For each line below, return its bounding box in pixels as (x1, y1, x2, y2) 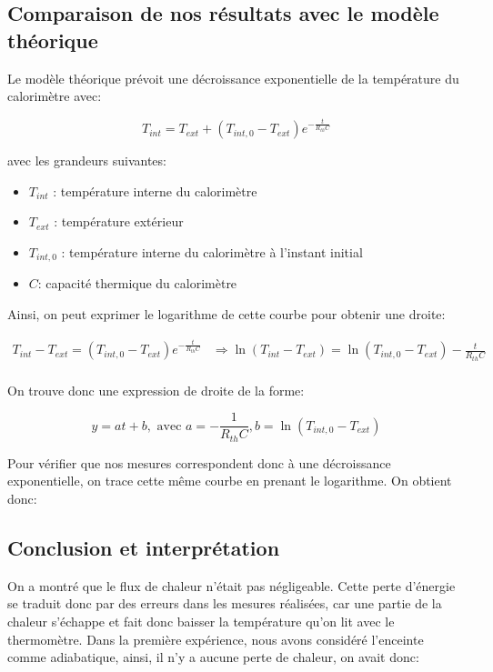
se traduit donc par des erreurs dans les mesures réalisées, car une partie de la (7, 594, 442, 613)
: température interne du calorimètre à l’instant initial (61, 243, 363, 262)
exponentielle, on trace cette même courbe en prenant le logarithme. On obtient (7, 471, 452, 490)
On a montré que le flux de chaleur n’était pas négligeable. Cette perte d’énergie (7, 576, 456, 595)
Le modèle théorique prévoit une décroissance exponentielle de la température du (7, 68, 459, 87)
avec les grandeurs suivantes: (7, 151, 166, 170)
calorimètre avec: (7, 86, 102, 105)
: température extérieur (54, 212, 184, 231)
